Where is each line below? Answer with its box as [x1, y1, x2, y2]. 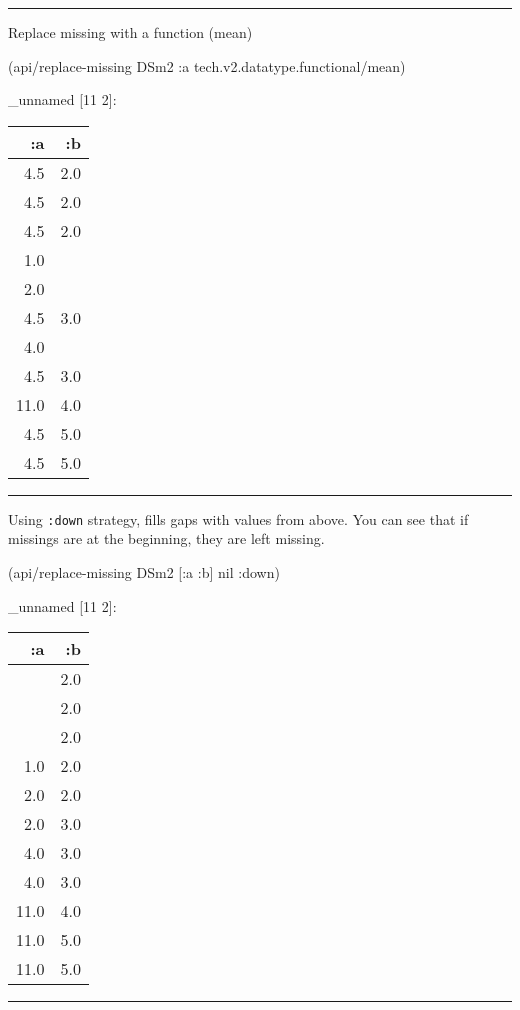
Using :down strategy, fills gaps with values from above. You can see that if [8, 508, 469, 529]
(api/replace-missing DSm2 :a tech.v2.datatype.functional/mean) [8, 55, 406, 76]
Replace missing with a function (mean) [8, 22, 253, 42]
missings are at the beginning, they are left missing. [8, 528, 325, 549]
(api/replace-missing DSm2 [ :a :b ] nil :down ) [8, 562, 280, 583]
